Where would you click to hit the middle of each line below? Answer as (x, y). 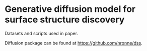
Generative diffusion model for (70, 9)
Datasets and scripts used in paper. (42, 33)
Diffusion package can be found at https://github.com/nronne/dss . (74, 43)
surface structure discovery (65, 20)
